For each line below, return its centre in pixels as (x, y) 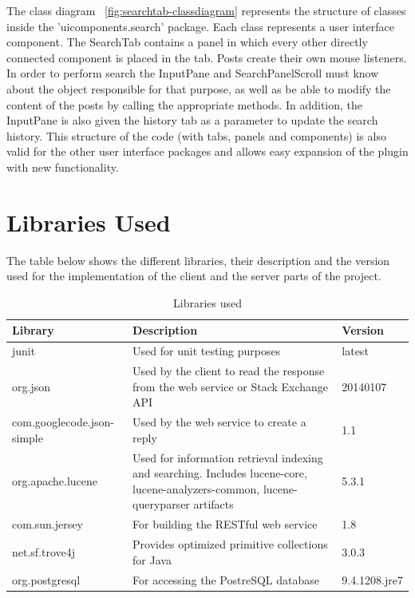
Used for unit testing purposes (207, 351)
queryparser (161, 504)
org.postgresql (46, 579)
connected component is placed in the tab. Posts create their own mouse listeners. (207, 57)
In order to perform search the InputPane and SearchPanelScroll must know (193, 73)
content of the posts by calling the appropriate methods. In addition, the (185, 104)
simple (28, 437)
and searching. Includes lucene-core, (220, 473)
